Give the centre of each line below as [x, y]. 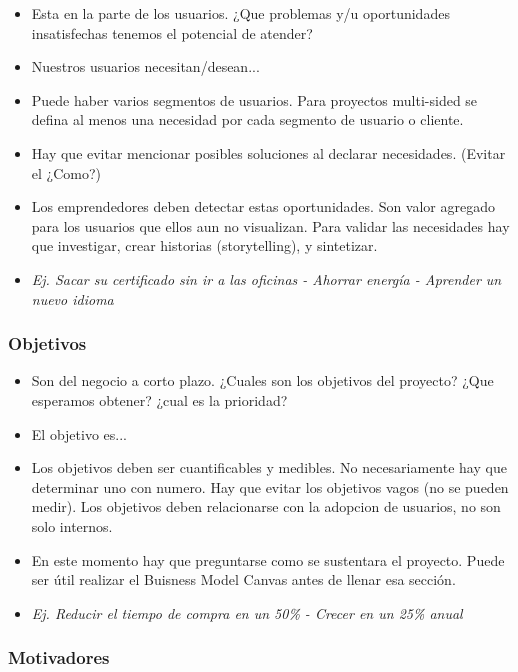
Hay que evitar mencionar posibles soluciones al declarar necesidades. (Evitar [268, 152]
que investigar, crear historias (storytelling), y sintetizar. [204, 245]
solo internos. [72, 525]
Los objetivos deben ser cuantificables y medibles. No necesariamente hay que [269, 467]
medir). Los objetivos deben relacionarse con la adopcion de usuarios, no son [266, 506]
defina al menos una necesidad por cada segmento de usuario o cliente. [247, 119]
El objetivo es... [79, 433]
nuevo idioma [72, 298]
